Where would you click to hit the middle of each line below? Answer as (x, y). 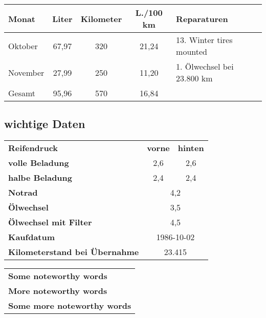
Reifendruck (33, 148)
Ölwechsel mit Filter (50, 222)
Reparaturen (202, 18)
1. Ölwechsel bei (205, 66)
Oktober (23, 46)
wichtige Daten (45, 124)
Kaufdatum (32, 237)
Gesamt (22, 93)
